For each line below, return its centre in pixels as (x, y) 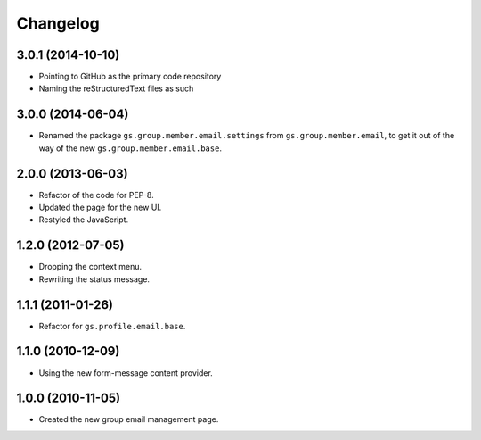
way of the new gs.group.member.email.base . (130, 148)
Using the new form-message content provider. (126, 373)
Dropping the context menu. (90, 267)
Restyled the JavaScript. (84, 220)
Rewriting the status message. (94, 279)
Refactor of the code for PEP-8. (97, 195)
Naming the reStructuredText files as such (116, 88)
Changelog (58, 23)
